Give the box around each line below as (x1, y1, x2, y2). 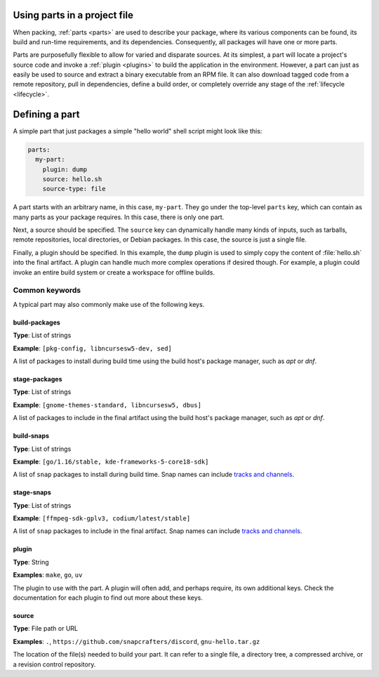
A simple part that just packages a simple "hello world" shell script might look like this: (13, 126, 262, 135)
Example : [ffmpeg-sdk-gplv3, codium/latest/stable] (13, 514, 191, 522)
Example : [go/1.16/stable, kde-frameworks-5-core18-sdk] (13, 457, 209, 466)
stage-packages (13, 374, 62, 383)
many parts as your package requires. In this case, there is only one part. (13, 213, 225, 221)
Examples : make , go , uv (13, 571, 83, 579)
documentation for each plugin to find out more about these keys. (13, 593, 203, 602)
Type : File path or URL (13, 624, 79, 633)
